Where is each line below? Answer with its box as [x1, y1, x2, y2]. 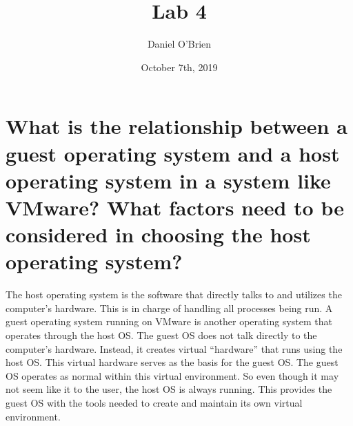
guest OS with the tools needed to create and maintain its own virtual [6, 395, 303, 409]
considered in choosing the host [6, 220, 311, 249]
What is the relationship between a [6, 112, 347, 140]
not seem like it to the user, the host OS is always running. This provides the [6, 382, 332, 396]
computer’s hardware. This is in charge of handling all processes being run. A [6, 300, 333, 315]
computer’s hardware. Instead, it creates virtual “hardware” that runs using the [6, 341, 343, 356]
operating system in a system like [6, 166, 331, 194]
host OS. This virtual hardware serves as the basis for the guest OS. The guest [6, 355, 339, 369]
